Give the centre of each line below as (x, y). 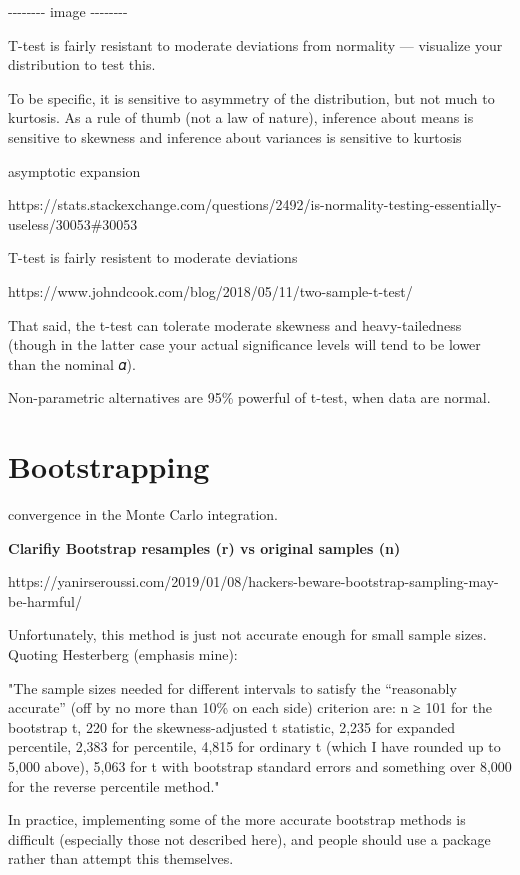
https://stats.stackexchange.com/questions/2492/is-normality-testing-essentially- (255, 204)
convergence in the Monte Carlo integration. (143, 514)
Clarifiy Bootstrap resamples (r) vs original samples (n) (204, 547)
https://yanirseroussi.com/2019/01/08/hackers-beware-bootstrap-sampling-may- (253, 581)
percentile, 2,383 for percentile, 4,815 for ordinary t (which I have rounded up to (254, 746)
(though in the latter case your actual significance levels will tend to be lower (244, 344)
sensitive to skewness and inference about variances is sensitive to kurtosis (235, 136)
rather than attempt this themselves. (121, 858)
